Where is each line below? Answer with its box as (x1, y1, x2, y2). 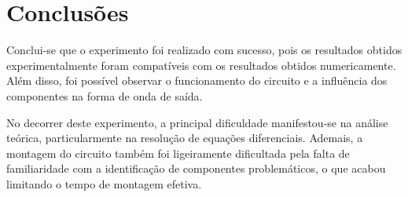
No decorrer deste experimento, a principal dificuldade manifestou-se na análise (6, 114, 388, 130)
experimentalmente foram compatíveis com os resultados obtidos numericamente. (6, 57, 396, 73)
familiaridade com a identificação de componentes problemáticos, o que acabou (6, 160, 386, 177)
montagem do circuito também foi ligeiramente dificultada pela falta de (6, 144, 350, 161)
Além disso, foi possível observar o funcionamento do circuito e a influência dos (6, 72, 388, 89)
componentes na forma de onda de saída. (6, 87, 203, 104)
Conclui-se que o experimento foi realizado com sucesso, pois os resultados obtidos (6, 42, 402, 58)
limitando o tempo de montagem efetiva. (6, 175, 202, 192)
